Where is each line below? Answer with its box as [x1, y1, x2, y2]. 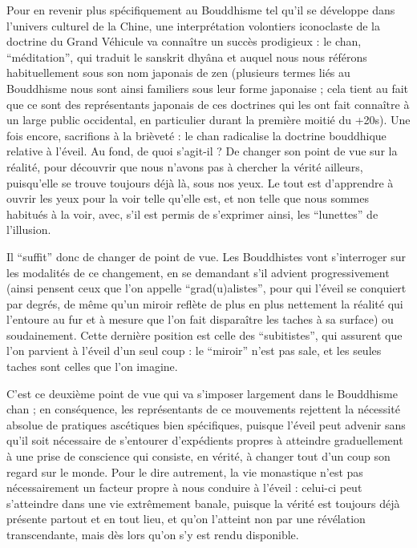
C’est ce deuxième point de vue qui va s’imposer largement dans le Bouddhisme [6, 385, 398, 401]
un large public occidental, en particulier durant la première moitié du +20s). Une [6, 111, 411, 128]
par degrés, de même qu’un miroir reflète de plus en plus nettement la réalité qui [6, 295, 403, 312]
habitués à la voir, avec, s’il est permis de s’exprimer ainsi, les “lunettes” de [6, 205, 379, 222]
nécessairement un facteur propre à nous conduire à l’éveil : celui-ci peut [6, 479, 362, 496]
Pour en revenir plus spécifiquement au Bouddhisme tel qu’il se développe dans [6, 2, 395, 18]
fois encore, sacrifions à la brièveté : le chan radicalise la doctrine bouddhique [6, 127, 387, 143]
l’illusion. [6, 221, 51, 238]
